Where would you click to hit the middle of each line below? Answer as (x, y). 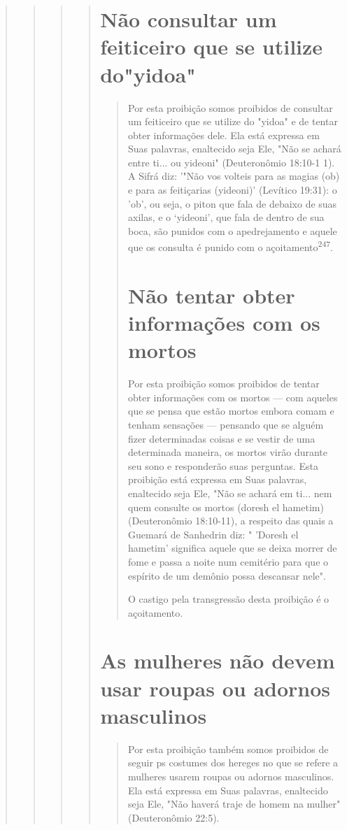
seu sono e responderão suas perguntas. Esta (223, 465)
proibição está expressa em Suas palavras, (217, 479)
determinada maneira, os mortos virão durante (228, 452)
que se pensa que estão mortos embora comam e (231, 411)
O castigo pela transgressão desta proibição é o (228, 599)
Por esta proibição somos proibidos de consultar (230, 107)
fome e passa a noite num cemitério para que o (228, 561)
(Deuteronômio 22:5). (173, 817)
